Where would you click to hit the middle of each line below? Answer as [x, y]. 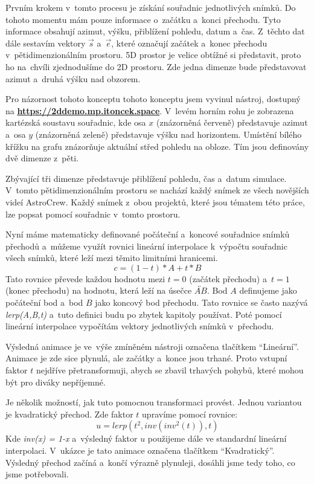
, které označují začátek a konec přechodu [189, 43]
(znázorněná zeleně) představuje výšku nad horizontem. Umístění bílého [168, 134]
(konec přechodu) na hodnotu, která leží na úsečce [99, 290]
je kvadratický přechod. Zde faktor [69, 414]
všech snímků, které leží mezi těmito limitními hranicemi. [112, 258]
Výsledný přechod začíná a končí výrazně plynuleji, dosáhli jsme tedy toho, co [150, 462]
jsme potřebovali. [37, 474]
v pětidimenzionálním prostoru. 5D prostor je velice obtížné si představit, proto [153, 55]
